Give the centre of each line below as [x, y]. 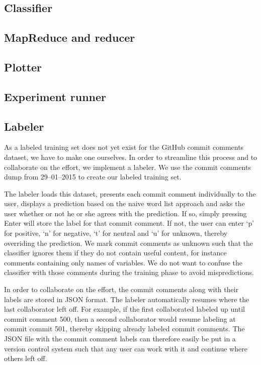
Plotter [23, 67]
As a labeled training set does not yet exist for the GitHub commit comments [124, 147]
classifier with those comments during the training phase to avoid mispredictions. [129, 272]
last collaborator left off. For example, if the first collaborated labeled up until [124, 309]
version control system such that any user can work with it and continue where [126, 348]
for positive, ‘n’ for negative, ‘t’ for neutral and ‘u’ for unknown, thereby [116, 233]
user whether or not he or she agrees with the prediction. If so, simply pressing [125, 213]
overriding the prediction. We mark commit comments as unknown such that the [129, 243]
